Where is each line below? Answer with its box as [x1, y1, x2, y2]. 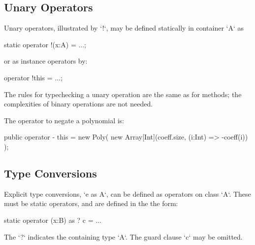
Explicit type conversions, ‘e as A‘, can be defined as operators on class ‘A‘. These [4, 188, 251, 199]
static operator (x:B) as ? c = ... [4, 214, 101, 225]
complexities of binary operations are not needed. [4, 99, 153, 109]
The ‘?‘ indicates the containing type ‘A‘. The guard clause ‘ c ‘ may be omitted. [4, 231, 243, 242]
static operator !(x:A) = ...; [4, 39, 87, 49]
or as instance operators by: [4, 56, 88, 66]
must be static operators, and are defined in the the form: [4, 198, 178, 209]
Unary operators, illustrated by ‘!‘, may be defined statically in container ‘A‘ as [4, 23, 244, 33]
